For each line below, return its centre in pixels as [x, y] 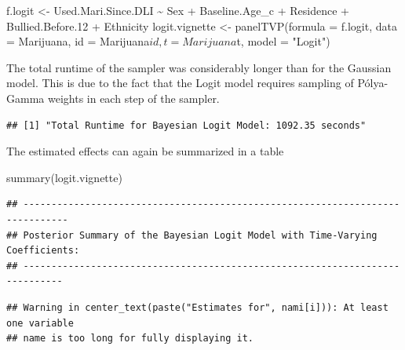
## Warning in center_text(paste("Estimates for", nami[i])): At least [197, 307]
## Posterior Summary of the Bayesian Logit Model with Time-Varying [192, 235]
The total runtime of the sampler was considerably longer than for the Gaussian [199, 67]
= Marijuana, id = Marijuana [78, 41]
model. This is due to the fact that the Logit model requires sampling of [180, 83]
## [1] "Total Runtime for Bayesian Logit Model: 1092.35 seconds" [186, 125]
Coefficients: [43, 251]
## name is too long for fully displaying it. [130, 339]
